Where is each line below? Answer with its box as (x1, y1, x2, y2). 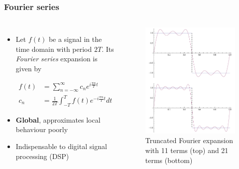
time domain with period (15, 43, 92, 54)
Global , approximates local (15, 114, 101, 125)
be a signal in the (48, 34, 102, 44)
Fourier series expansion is (15, 53, 98, 64)
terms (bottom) (145, 155, 193, 165)
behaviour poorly (15, 124, 68, 135)
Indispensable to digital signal (15, 141, 107, 152)
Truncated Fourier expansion (145, 135, 234, 146)
